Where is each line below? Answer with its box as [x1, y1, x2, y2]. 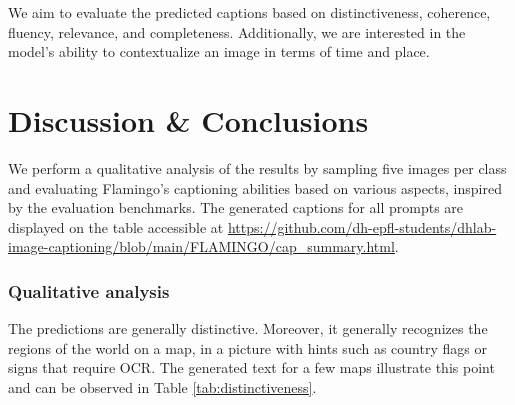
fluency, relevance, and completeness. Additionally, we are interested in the [8, 21, 466, 42]
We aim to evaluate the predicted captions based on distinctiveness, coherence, [8, 2, 491, 22]
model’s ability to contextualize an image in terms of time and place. [8, 41, 430, 62]
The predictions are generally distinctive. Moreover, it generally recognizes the [8, 318, 488, 339]
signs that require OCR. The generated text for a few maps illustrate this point [8, 357, 495, 378]
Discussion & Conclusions [8, 99, 369, 140]
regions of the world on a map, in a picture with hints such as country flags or [8, 337, 487, 358]
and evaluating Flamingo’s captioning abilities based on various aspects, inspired [8, 177, 502, 198]
